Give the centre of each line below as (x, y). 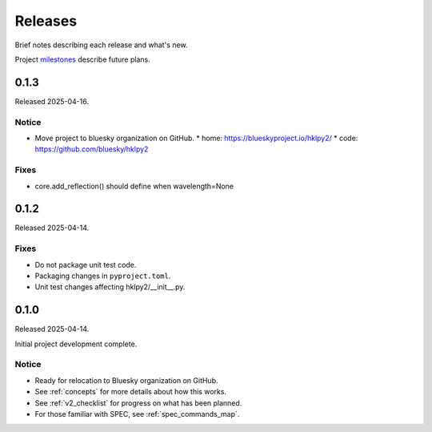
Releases (46, 21)
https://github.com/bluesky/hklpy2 (92, 149)
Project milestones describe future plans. (83, 59)
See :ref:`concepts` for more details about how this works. (131, 392)
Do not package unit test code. (86, 264)
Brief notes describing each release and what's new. (101, 45)
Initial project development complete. (76, 344)
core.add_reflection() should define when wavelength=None (134, 186)
